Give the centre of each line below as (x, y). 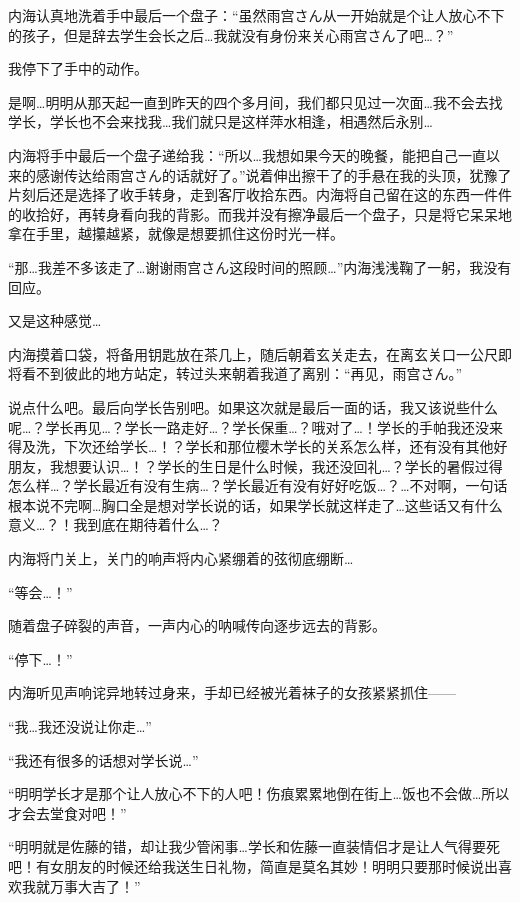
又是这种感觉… (55, 320)
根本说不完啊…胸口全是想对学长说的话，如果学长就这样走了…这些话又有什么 (255, 504)
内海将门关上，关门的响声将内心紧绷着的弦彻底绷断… (181, 558)
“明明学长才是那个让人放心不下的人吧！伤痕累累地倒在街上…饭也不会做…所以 (259, 793)
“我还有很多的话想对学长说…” (103, 759)
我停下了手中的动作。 (78, 68)
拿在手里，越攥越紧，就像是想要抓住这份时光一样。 (176, 233)
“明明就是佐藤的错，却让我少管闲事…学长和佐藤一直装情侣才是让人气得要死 (254, 846)
